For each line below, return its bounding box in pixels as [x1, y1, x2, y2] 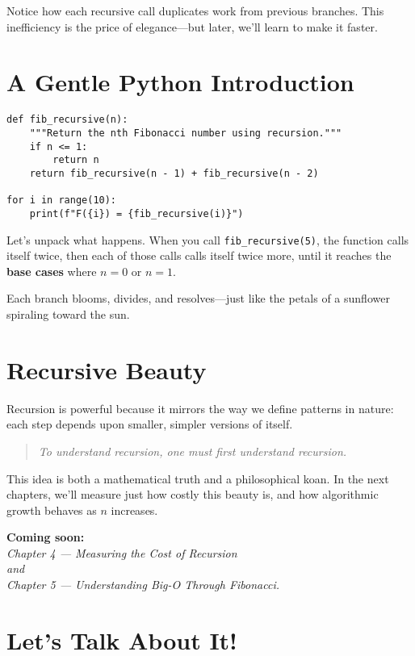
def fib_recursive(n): [6, 114, 128, 126]
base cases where [6, 262, 97, 279]
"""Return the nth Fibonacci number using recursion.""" [29, 127, 342, 139]
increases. [111, 501, 158, 518]
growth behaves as [6, 501, 97, 518]
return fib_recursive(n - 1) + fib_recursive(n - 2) [29, 167, 319, 179]
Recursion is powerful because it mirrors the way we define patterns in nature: [6, 399, 394, 416]
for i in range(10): [6, 194, 117, 207]
